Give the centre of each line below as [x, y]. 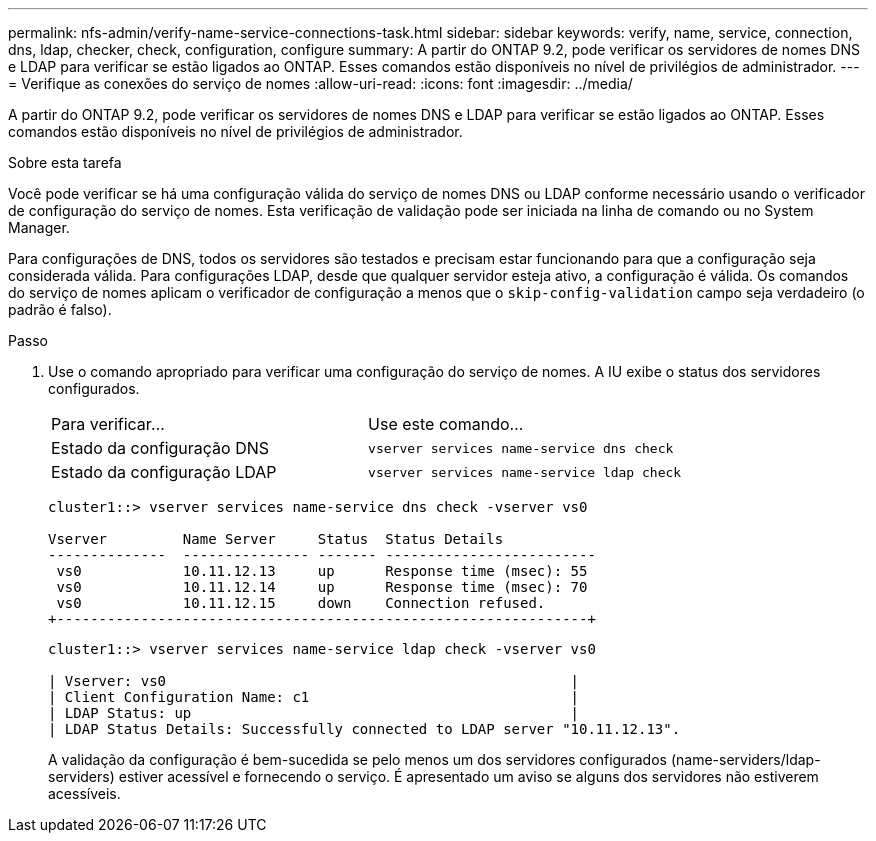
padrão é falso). [60, 309]
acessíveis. [84, 793]
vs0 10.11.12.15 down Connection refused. [301, 603]
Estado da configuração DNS [160, 448]
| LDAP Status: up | [314, 713]
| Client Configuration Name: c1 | [314, 697]
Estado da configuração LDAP [164, 472]
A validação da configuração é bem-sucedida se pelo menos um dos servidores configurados [357, 759]
